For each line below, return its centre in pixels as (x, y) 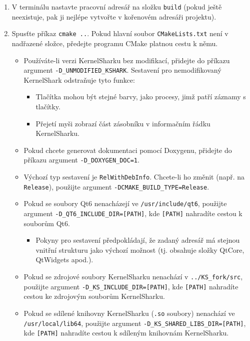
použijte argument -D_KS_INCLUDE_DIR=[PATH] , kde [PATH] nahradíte (131, 286)
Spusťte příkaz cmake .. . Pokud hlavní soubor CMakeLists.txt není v (120, 33)
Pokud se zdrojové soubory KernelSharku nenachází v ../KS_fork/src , (133, 276)
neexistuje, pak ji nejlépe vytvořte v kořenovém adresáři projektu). (114, 16)
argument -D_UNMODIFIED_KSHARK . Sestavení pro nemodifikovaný (122, 70)
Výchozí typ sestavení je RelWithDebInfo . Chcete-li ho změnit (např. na (134, 176)
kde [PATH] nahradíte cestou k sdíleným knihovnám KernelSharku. (126, 333)
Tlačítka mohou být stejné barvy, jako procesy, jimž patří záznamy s (141, 97)
